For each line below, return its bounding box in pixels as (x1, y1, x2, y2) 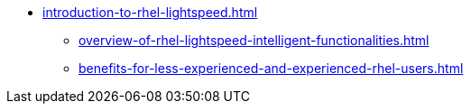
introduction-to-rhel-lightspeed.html (42, 5, 258, 20)
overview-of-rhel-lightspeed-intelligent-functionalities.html (78, 32, 429, 48)
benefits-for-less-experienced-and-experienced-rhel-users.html (78, 60, 464, 76)
